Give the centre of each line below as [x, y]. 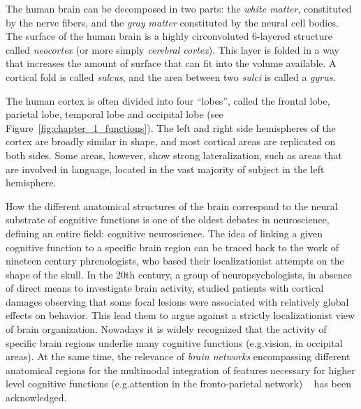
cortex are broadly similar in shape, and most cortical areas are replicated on [171, 141]
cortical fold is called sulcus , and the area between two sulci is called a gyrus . [171, 76]
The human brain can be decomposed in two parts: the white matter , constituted [179, 8]
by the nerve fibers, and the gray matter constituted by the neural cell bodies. [172, 22]
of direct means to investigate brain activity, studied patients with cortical [165, 288]
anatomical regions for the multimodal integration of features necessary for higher [180, 370]
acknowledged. [36, 397]
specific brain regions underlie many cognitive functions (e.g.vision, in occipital [174, 342]
